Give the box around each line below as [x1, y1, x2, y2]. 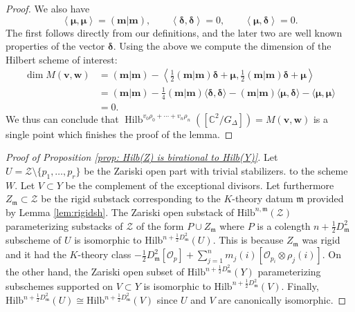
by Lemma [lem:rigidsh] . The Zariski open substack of [6, 204, 234, 219]
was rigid [302, 233, 340, 247]
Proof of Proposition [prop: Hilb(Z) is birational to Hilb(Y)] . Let [6, 150, 278, 164]
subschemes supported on [6, 278, 113, 293]
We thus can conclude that [6, 111, 119, 126]
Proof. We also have [6, 1, 90, 15]
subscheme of [6, 233, 62, 247]
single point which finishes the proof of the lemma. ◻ [6, 126, 233, 141]
